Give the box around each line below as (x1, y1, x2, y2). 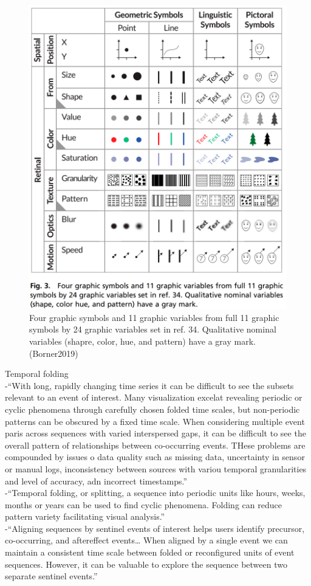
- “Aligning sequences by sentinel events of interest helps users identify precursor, (5, 522, 305, 534)
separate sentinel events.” (5, 570, 98, 582)
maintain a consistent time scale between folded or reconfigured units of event (5, 546, 295, 559)
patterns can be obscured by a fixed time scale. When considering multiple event (5, 415, 305, 427)
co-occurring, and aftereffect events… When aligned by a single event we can (5, 534, 288, 546)
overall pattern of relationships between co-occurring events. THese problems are (5, 438, 306, 451)
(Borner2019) (29, 346, 78, 359)
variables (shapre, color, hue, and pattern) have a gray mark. (29, 334, 256, 347)
